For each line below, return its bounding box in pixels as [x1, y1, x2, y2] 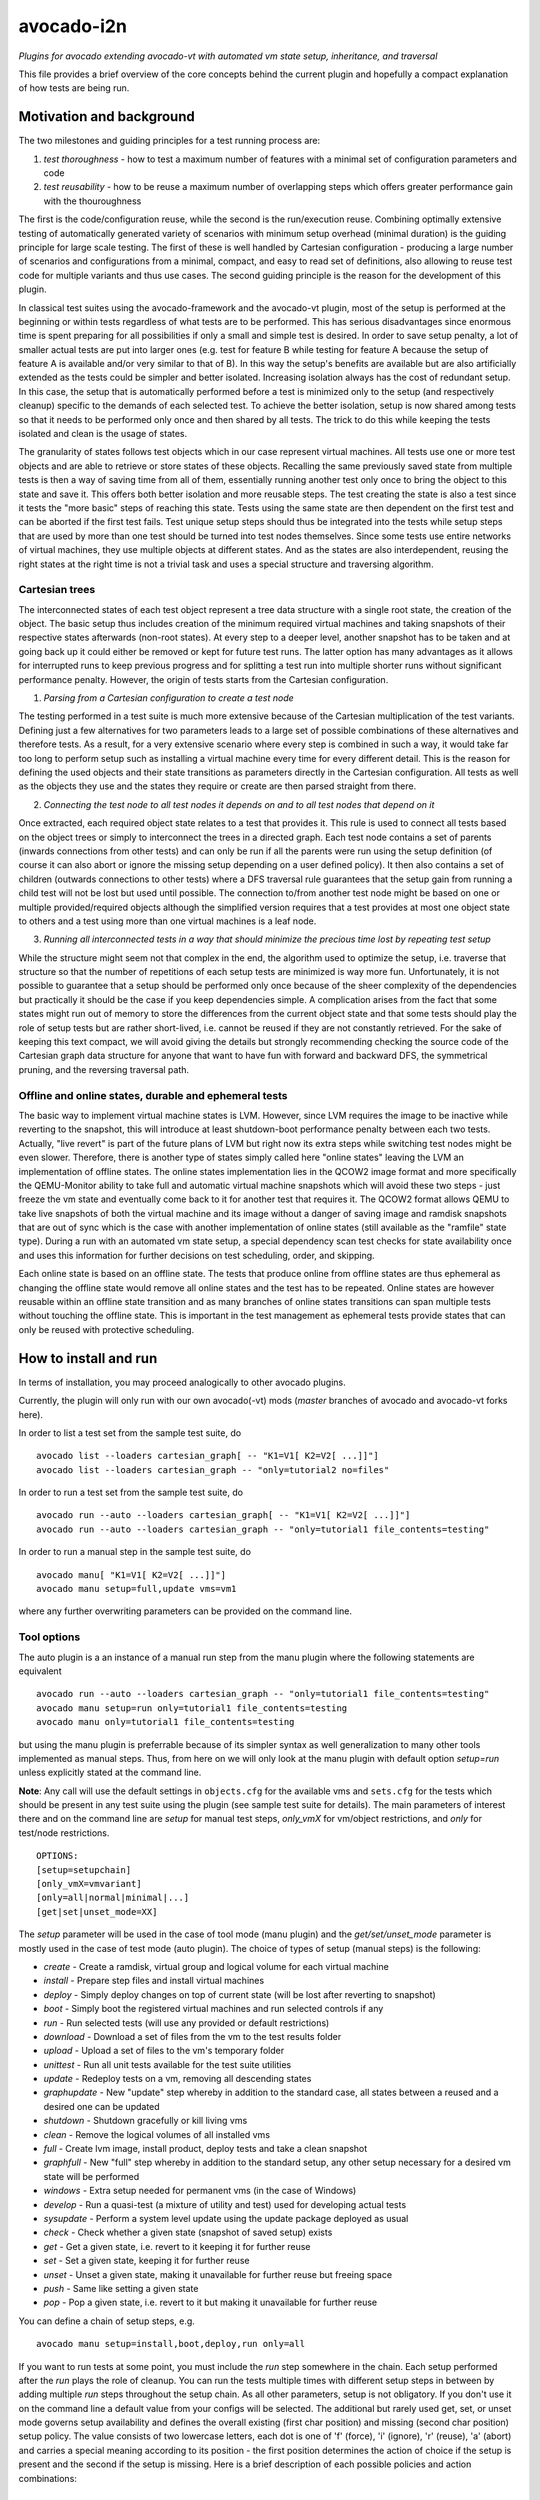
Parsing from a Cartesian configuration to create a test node [43, 692, 294, 704]
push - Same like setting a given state [43, 2282, 199, 2294]
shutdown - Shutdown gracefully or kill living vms [43, 2115, 248, 2127]
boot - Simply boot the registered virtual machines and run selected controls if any [43, 2003, 384, 2015]
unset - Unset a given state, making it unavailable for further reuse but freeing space [43, 2268, 393, 2280]
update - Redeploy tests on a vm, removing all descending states [43, 2073, 312, 2085]
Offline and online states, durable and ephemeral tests [18, 1088, 289, 1102]
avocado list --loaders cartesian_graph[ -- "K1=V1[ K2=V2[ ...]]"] [36, 1450, 379, 1462]
